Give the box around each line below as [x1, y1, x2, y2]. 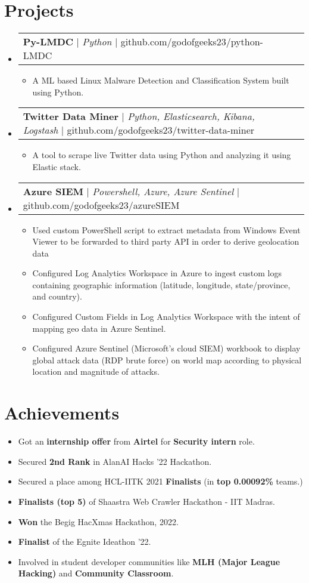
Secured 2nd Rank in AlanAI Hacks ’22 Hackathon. [18, 455, 212, 467]
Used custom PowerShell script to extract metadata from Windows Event [32, 223, 301, 236]
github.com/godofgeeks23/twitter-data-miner [67, 123, 255, 137]
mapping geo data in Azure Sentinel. [32, 322, 166, 334]
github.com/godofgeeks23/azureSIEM [23, 198, 180, 212]
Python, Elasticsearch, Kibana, [127, 109, 255, 124]
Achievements [4, 400, 120, 425]
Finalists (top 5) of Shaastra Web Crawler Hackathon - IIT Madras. [18, 495, 275, 507]
